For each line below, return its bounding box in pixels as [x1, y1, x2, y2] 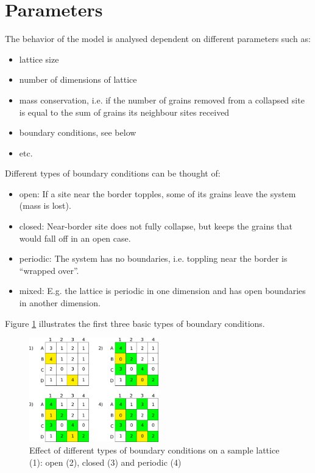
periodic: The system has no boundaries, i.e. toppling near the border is [19, 252, 288, 265]
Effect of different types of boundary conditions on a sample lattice [29, 444, 280, 457]
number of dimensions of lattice [19, 73, 137, 86]
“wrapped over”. [19, 264, 79, 276]
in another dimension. [19, 296, 101, 309]
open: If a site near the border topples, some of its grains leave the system [19, 187, 296, 200]
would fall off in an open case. [19, 231, 131, 244]
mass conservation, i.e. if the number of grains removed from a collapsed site [19, 93, 305, 106]
